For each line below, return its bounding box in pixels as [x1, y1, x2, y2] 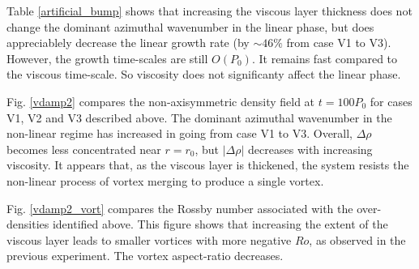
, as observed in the [309, 231, 406, 248]
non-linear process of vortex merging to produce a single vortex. [6, 172, 324, 189]
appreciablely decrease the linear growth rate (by [6, 34, 250, 51]
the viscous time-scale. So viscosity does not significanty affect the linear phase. [6, 66, 401, 83]
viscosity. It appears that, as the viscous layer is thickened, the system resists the [6, 156, 409, 173]
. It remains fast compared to [251, 49, 398, 66]
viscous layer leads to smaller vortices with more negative [6, 231, 292, 248]
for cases [370, 92, 413, 109]
